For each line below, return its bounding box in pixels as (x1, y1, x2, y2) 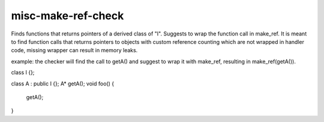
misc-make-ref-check (11, 9, 124, 22)
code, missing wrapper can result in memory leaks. (11, 47, 138, 54)
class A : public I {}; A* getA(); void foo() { (11, 80, 114, 87)
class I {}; (11, 69, 35, 76)
